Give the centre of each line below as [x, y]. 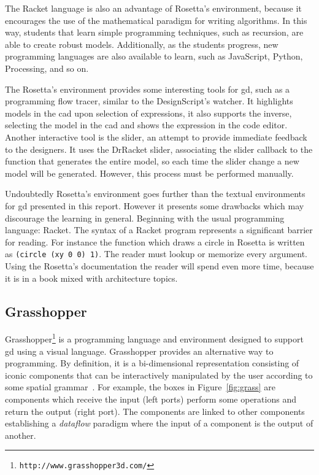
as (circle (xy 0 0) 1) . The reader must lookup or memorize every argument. [156, 254]
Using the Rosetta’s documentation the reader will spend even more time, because [159, 265]
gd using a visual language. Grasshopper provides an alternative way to [139, 351]
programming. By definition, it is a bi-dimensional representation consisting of [152, 363]
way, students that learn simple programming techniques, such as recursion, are [154, 32]
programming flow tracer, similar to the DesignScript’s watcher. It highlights [149, 101]
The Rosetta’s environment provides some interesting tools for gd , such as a [148, 89]
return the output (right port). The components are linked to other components [155, 411]
